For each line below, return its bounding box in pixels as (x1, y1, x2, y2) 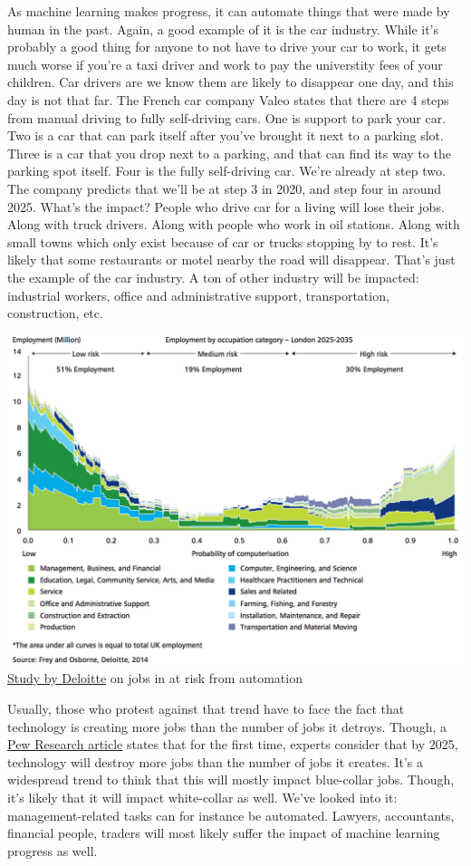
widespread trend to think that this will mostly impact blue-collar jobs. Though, (7, 770, 455, 789)
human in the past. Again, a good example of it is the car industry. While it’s (7, 19, 439, 38)
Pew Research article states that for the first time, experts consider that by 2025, (7, 735, 458, 754)
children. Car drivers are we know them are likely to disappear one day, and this (7, 72, 454, 91)
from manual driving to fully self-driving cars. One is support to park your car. (7, 108, 447, 127)
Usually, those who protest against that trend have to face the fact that (7, 699, 405, 718)
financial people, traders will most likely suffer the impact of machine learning (7, 823, 440, 842)
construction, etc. (7, 303, 103, 322)
